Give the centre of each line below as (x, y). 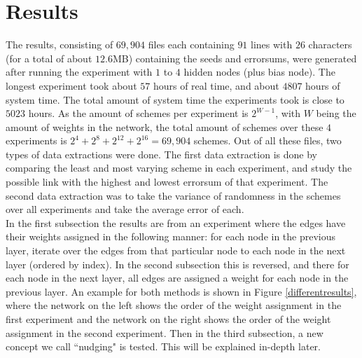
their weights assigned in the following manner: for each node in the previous (171, 236)
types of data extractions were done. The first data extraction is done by (161, 154)
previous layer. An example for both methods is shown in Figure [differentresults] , (181, 291)
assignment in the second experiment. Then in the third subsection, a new (165, 332)
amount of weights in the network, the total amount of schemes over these (165, 126)
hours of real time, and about (216, 85)
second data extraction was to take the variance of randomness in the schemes (173, 195)
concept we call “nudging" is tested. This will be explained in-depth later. (163, 346)
